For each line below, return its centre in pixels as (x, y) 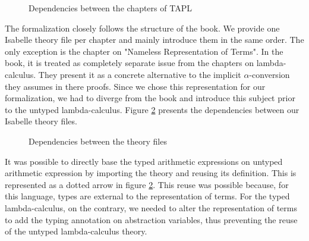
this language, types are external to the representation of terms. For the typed (147, 196)
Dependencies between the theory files (98, 141)
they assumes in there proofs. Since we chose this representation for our (135, 86)
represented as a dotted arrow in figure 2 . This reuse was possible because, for (147, 184)
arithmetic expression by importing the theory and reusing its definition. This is (151, 173)
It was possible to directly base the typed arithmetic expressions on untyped (144, 161)
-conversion (269, 74)
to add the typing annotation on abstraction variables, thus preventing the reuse (151, 219)
